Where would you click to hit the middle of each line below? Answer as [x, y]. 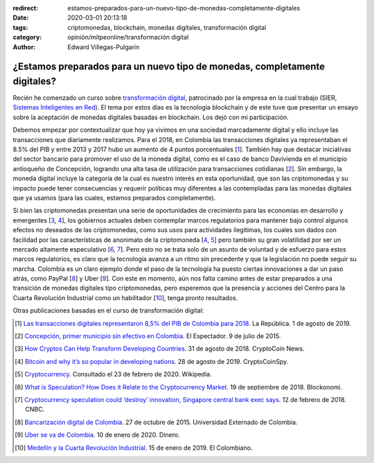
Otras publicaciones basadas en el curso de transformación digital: [108, 311]
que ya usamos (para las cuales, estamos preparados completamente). [114, 198]
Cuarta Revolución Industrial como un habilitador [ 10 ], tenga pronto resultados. [125, 297]
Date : [21, 18]
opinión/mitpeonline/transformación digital [128, 37]
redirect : [26, 8]
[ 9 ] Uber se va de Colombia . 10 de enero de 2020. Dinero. [97, 435]
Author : [24, 47]
